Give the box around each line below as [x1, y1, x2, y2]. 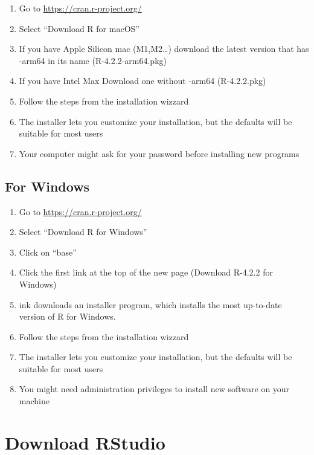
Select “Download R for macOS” [19, 22, 139, 34]
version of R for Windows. [19, 310, 116, 323]
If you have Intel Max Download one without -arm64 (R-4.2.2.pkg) [19, 74, 266, 87]
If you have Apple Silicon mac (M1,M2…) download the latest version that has [19, 42, 309, 55]
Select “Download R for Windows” [19, 225, 147, 238]
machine [19, 395, 50, 407]
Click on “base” [19, 245, 77, 258]
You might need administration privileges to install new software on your [19, 382, 290, 395]
